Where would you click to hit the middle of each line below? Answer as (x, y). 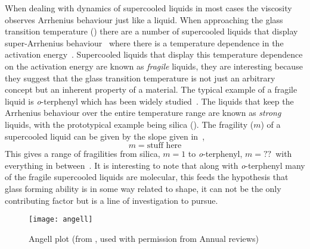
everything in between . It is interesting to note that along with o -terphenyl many (155, 165)
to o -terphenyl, (215, 154)
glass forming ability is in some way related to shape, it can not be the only (143, 188)
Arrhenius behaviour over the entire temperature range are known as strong (143, 113)
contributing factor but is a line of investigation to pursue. (111, 200)
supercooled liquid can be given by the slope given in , (105, 136)
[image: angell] (61, 220)
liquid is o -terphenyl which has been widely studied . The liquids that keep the (149, 101)
